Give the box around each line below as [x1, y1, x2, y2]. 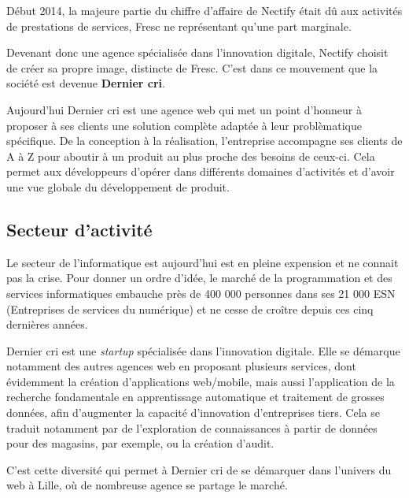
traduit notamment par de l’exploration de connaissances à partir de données [6, 419, 378, 436]
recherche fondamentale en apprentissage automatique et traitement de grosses [6, 388, 385, 405]
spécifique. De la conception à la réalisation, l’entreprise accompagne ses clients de [6, 132, 403, 149]
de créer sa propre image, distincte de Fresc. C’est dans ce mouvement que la [6, 59, 378, 76]
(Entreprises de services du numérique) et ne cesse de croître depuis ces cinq [6, 300, 374, 317]
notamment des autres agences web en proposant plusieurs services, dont [6, 358, 356, 374]
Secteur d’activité [6, 217, 153, 241]
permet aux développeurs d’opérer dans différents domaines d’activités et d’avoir [6, 163, 395, 180]
